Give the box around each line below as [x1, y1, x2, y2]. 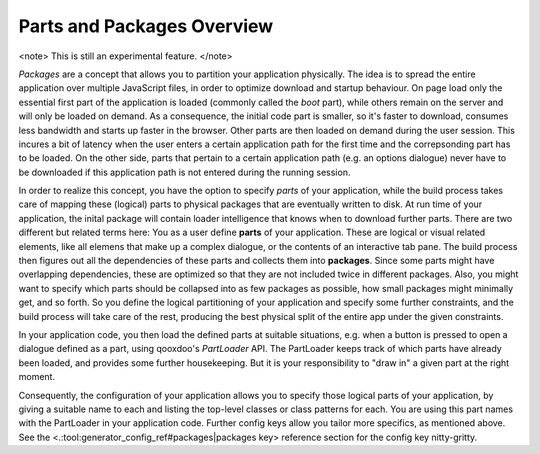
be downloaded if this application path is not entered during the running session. [18, 166, 351, 178]
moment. [18, 371, 55, 383]
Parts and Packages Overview [18, 15, 274, 37]
